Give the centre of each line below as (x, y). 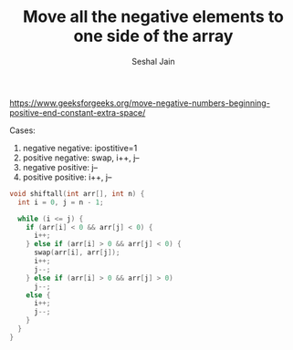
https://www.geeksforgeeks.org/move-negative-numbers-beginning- (140, 103)
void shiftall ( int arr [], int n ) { (77, 193)
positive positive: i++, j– (67, 177)
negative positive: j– (60, 167)
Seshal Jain (153, 61)
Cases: (23, 130)
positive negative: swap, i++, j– (81, 158)
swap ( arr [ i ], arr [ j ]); (77, 252)
